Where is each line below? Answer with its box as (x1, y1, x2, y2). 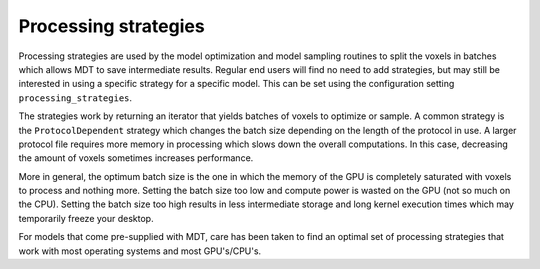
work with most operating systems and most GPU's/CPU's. (18, 245, 262, 257)
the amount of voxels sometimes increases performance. (18, 152, 254, 164)
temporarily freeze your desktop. (18, 212, 154, 224)
